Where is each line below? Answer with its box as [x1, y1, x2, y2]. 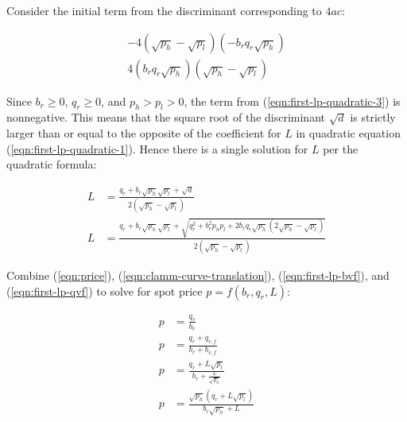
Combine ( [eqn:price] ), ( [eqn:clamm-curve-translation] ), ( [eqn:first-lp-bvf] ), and [6, 266, 390, 283]
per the [323, 140, 359, 157]
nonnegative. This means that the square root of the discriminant [6, 109, 325, 126]
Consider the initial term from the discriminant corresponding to [6, 2, 322, 18]
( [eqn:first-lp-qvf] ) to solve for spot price [6, 282, 203, 299]
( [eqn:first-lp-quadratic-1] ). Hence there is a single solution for [6, 140, 308, 157]
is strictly [350, 109, 396, 126]
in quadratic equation [296, 125, 401, 141]
